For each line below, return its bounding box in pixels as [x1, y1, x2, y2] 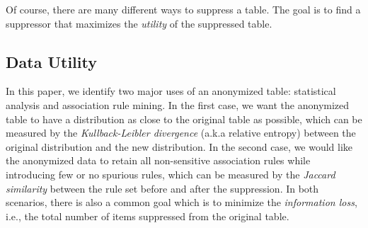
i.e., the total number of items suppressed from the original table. [6, 208, 289, 223]
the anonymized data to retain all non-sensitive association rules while [6, 153, 311, 168]
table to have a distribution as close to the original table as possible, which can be [6, 111, 362, 126]
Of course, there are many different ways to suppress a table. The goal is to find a [6, 2, 361, 16]
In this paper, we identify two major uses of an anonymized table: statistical [6, 84, 336, 98]
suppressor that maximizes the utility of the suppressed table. [6, 16, 272, 30]
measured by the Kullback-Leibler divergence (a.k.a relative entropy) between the [6, 125, 356, 140]
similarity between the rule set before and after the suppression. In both [6, 181, 319, 195]
